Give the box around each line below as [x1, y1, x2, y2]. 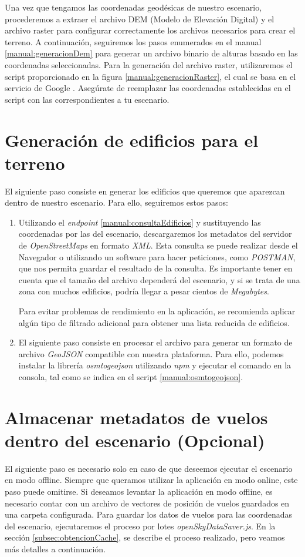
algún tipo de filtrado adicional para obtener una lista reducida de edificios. [18, 316, 290, 328]
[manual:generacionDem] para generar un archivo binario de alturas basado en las [5, 47, 298, 59]
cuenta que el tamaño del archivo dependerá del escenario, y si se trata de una [18, 273, 300, 286]
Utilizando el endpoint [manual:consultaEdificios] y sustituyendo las [18, 216, 261, 228]
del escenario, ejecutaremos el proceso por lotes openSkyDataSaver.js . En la [5, 519, 276, 532]
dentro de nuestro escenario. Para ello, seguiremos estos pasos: [5, 196, 228, 209]
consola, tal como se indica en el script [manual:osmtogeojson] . [18, 370, 243, 382]
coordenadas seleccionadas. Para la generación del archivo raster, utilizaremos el [5, 58, 293, 71]
